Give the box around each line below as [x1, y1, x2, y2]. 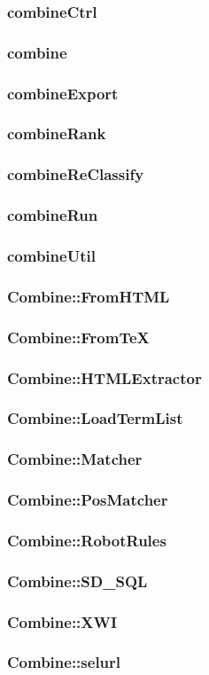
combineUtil [7, 244, 96, 266]
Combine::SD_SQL [7, 569, 148, 592]
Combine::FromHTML [7, 285, 170, 307]
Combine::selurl [7, 651, 121, 673]
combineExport [7, 82, 119, 104]
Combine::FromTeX [7, 326, 150, 348]
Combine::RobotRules [7, 529, 166, 551]
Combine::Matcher [7, 448, 143, 470]
